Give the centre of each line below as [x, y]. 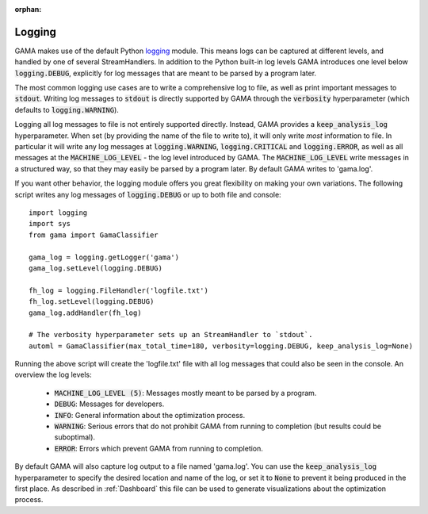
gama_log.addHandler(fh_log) [85, 313]
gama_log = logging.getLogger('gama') [104, 257]
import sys [50, 224]
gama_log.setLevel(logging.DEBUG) [96, 268]
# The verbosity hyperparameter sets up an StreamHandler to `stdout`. [171, 335]
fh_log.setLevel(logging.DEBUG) [92, 302]
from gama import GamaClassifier [94, 235]
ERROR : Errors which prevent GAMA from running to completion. [159, 448]
